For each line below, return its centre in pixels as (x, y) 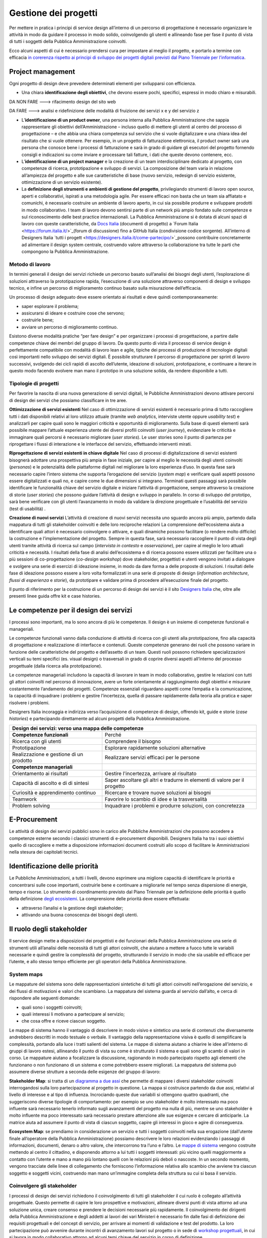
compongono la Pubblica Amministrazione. (65, 252)
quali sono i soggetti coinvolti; (52, 1007)
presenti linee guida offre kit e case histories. (55, 596)
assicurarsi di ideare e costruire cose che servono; (73, 313)
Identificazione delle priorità (54, 866)
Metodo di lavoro (30, 264)
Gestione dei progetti (53, 13)
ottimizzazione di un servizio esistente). (62, 182)
